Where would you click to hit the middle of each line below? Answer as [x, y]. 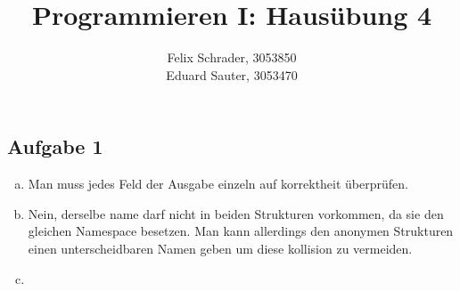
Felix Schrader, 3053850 [232, 57]
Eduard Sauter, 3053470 [232, 74]
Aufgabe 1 [55, 146]
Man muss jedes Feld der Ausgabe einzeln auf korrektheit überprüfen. [218, 184]
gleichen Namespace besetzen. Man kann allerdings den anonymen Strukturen [241, 231]
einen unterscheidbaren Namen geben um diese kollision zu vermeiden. [220, 248]
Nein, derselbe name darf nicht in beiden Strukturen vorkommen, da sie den [236, 213]
